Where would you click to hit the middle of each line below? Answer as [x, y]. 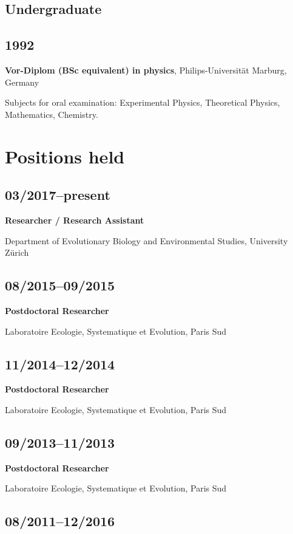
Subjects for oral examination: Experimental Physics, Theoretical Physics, [143, 102]
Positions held [65, 156]
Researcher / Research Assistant [75, 220]
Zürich [17, 252]
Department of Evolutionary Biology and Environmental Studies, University [146, 240]
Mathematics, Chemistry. [52, 114]
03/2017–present [58, 195]
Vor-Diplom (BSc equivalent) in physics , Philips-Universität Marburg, [146, 70]
